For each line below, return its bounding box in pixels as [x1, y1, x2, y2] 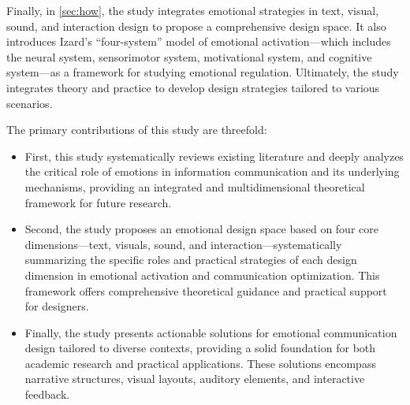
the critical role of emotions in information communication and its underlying [24, 163, 400, 180]
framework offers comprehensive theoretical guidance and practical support [24, 282, 387, 299]
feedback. [24, 386, 70, 403]
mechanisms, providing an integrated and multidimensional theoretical [24, 178, 365, 195]
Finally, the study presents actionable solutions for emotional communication [24, 324, 397, 340]
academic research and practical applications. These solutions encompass [24, 355, 376, 371]
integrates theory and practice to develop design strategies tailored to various [6, 79, 380, 95]
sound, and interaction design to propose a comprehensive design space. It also [6, 17, 386, 34]
